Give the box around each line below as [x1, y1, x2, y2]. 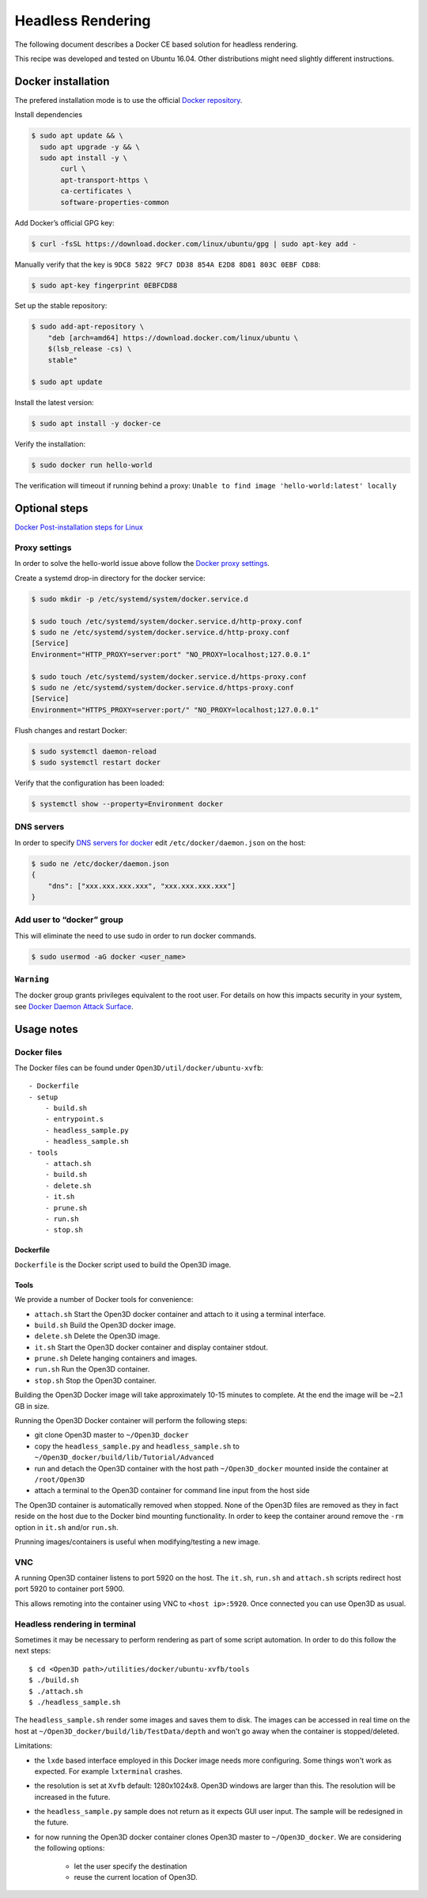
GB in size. [14, 1401, 50, 1410]
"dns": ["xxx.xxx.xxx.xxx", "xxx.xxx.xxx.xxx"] [47, 881, 236, 890]
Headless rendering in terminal [14, 1619, 136, 1630]
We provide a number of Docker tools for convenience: [14, 1295, 194, 1304]
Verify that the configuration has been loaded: [14, 778, 165, 788]
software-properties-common [60, 198, 169, 207]
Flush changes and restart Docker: [14, 725, 128, 735]
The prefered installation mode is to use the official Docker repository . [14, 95, 243, 104]
